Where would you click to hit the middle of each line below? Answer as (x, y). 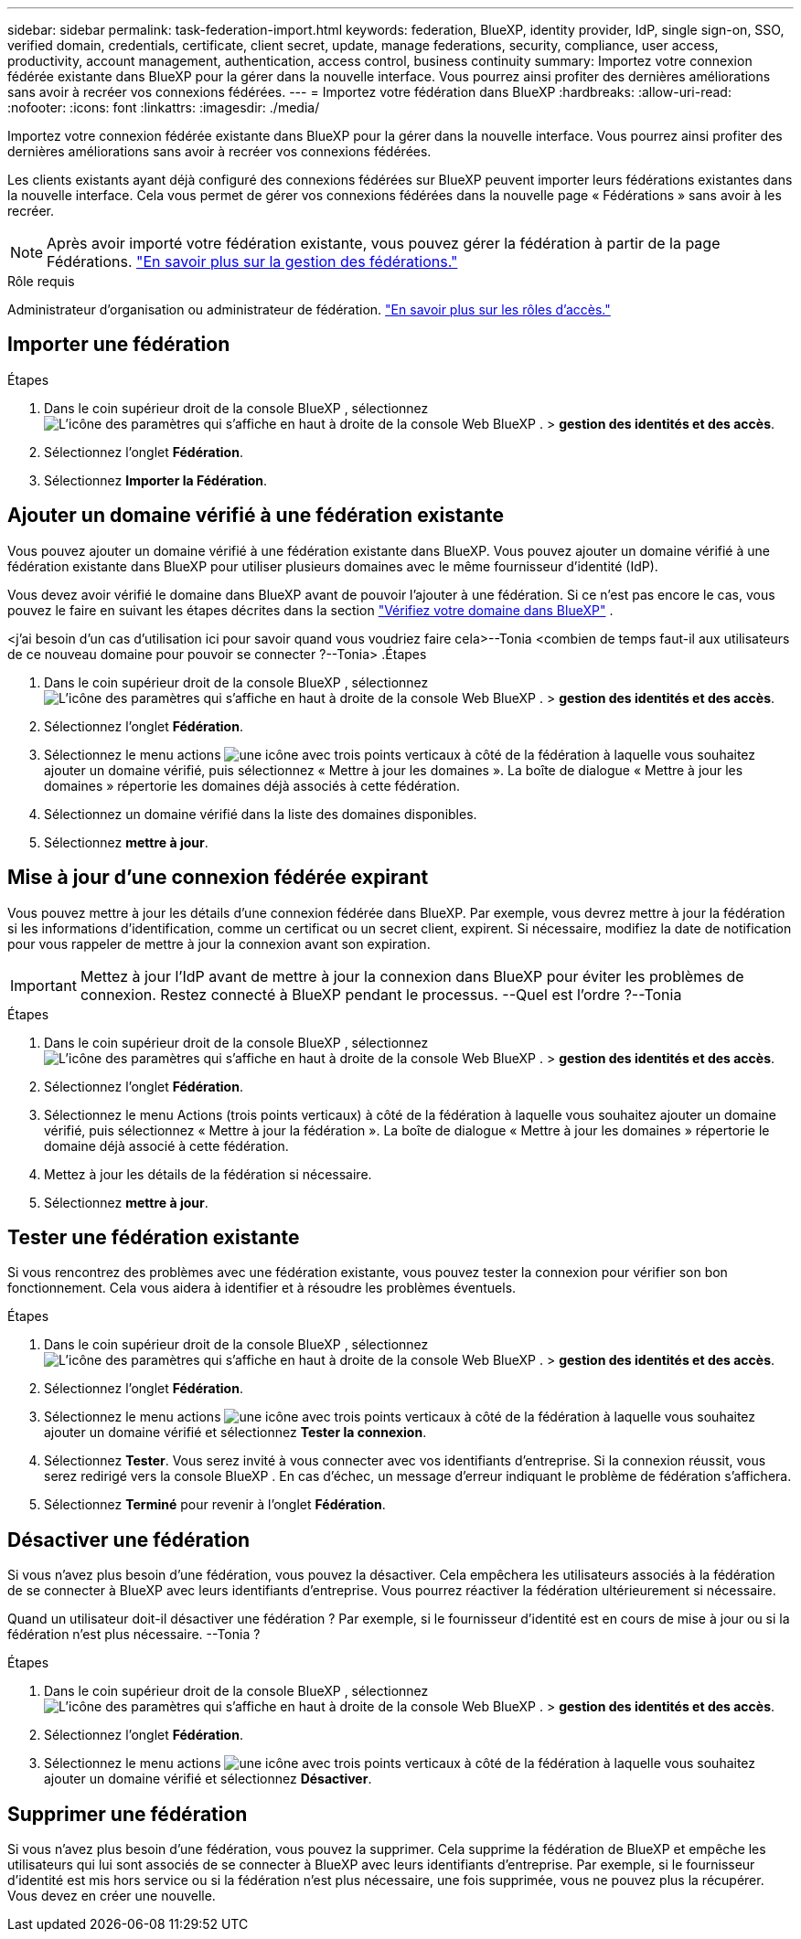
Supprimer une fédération (128, 1814)
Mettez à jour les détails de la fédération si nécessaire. (208, 1174)
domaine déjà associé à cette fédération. (166, 1145)
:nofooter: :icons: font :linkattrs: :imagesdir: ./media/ (164, 107)
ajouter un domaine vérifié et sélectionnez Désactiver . (208, 1779)
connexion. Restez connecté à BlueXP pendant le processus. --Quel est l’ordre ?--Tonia (381, 994)
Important (43, 985)
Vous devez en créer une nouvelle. (112, 1896)
